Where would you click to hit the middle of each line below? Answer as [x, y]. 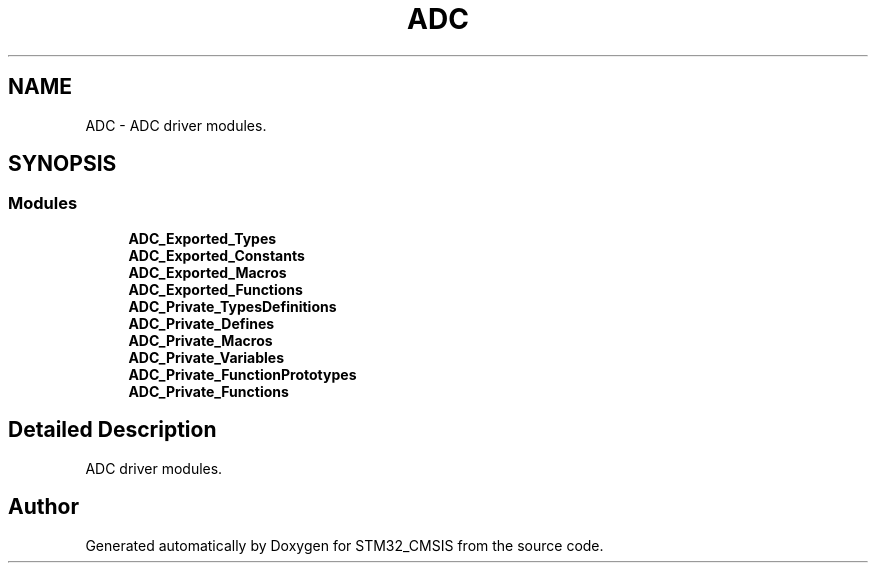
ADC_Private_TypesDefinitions [232, 306]
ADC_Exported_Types [202, 238]
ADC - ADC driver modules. [176, 125]
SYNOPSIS [62, 164]
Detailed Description [112, 430]
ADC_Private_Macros [200, 340]
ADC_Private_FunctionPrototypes [242, 374]
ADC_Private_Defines [201, 323]
